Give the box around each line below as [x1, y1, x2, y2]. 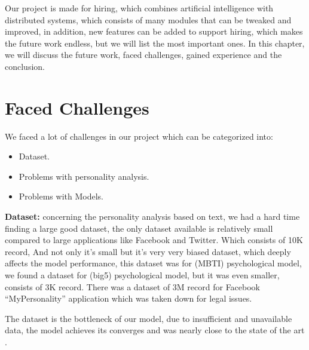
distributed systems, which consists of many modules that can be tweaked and [5, 13, 292, 26]
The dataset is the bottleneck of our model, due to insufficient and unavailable [5, 312, 292, 324]
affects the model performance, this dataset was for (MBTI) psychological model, [5, 257, 302, 269]
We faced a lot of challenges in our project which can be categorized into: [5, 130, 273, 142]
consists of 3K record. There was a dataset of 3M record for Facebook [5, 280, 260, 293]
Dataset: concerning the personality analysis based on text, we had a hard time [5, 210, 300, 223]
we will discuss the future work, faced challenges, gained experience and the [5, 48, 282, 61]
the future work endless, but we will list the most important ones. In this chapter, [5, 36, 305, 49]
